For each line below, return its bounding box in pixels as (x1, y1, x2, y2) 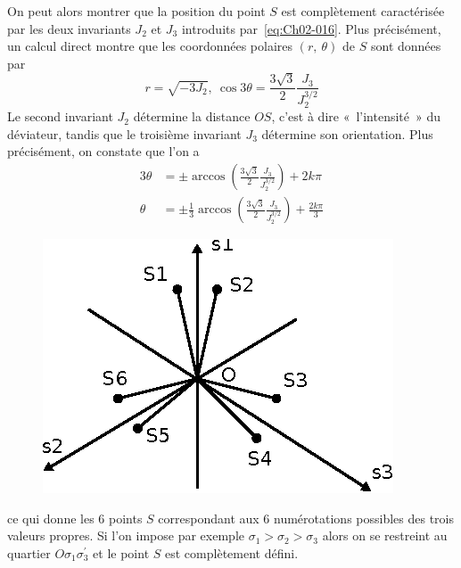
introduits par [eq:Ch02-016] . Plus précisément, (181, 19, 441, 37)
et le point (93, 543, 150, 562)
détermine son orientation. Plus (261, 124, 433, 143)
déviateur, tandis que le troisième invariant (7, 124, 242, 143)
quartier (7, 543, 51, 562)
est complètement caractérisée (281, 2, 445, 20)
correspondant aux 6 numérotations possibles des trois (158, 508, 454, 527)
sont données (370, 37, 441, 55)
